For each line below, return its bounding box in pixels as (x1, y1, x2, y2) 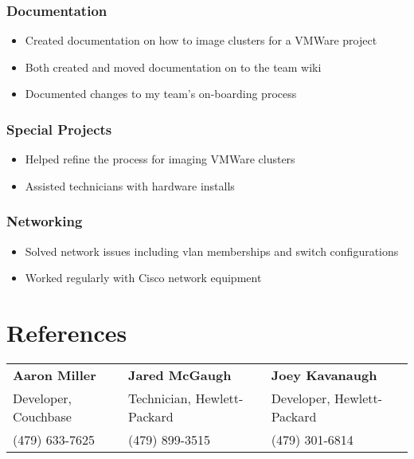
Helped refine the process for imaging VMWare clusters (25, 151, 295, 167)
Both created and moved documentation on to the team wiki (25, 58, 322, 75)
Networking (6, 211, 83, 231)
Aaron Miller (13, 365, 96, 384)
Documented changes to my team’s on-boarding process (25, 85, 297, 102)
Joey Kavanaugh (271, 365, 377, 384)
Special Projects (6, 119, 112, 139)
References (6, 316, 127, 348)
